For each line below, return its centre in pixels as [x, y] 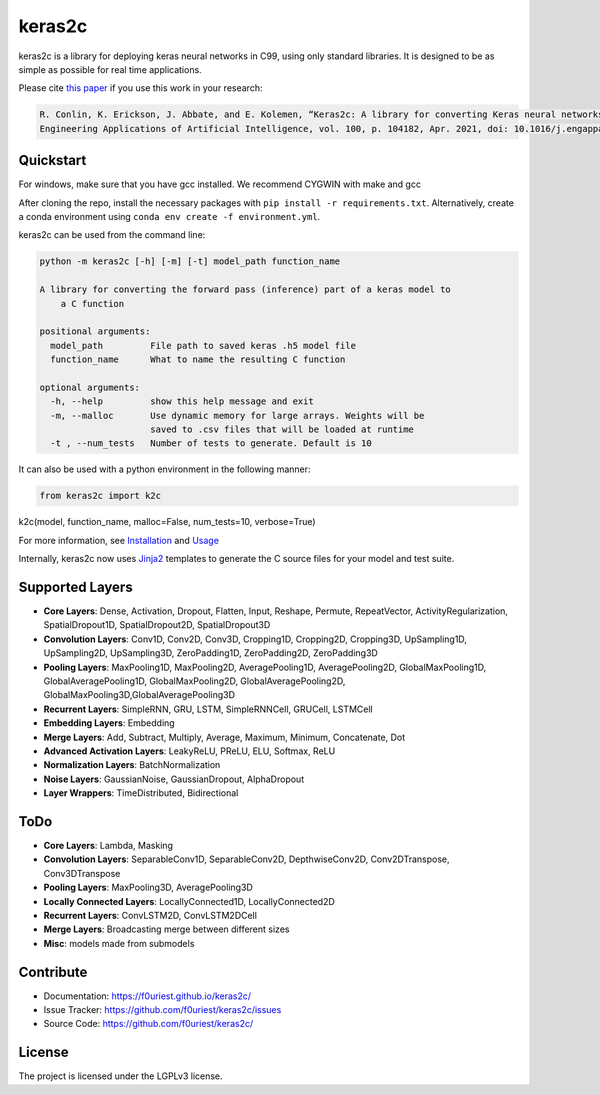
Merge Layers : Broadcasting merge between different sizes [166, 929]
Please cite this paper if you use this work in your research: [140, 88]
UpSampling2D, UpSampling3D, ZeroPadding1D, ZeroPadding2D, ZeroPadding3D [211, 653]
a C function [92, 303]
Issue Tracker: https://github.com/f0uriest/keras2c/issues [162, 1010]
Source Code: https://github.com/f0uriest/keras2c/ [148, 1024]
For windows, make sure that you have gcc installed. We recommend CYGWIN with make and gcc [220, 184]
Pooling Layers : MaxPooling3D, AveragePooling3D [148, 887]
